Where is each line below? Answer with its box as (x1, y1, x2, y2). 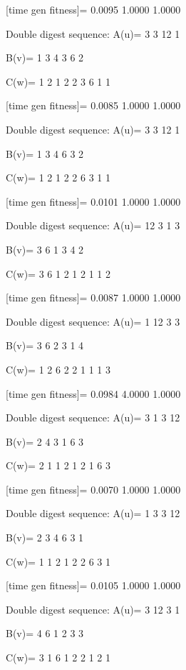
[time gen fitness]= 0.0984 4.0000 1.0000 (6, 386, 181, 401)
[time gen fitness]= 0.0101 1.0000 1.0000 (6, 194, 181, 209)
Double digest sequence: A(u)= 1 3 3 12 (6, 506, 180, 521)
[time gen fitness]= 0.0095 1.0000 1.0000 (6, 2, 181, 16)
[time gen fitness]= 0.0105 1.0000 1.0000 (6, 578, 181, 593)
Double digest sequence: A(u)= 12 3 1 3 (6, 218, 180, 233)
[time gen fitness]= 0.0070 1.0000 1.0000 (6, 481, 181, 496)
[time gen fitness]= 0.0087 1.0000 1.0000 (6, 290, 181, 305)
